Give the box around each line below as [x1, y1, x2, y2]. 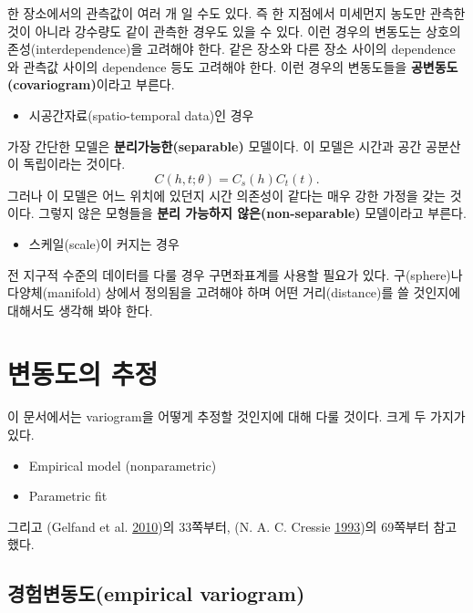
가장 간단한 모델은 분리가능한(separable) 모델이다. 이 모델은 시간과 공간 [7, 136, 422, 155]
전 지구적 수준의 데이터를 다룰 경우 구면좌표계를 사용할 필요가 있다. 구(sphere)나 [7, 265, 463, 284]
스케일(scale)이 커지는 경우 [28, 234, 180, 253]
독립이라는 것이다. [23, 154, 126, 173]
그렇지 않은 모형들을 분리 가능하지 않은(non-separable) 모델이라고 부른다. [38, 203, 467, 223]
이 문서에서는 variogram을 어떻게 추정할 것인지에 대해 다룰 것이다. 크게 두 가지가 [7, 407, 466, 426]
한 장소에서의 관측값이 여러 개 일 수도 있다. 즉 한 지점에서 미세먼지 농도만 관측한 [7, 4, 466, 22]
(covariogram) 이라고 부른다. [7, 75, 175, 94]
